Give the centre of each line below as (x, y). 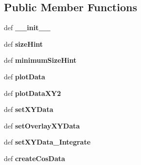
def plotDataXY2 (33, 93)
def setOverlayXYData (42, 125)
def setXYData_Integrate (47, 142)
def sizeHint (24, 44)
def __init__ (27, 27)
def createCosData (35, 158)
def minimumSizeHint (40, 60)
